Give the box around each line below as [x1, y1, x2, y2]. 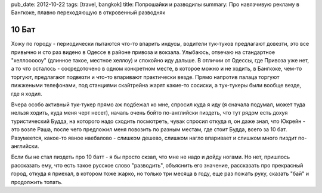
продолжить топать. [11, 178, 63, 185]
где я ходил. [11, 90, 42, 97]
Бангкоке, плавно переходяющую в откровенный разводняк [11, 9, 166, 16]
